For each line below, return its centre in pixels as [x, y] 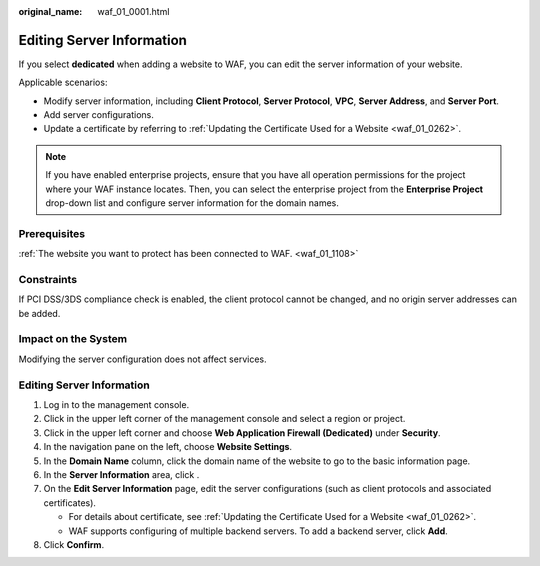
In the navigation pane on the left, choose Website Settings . [168, 447]
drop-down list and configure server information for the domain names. [192, 203]
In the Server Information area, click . [121, 474]
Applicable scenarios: [63, 82]
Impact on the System [73, 339]
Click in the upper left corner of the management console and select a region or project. [224, 419]
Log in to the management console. [116, 404]
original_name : [50, 11]
